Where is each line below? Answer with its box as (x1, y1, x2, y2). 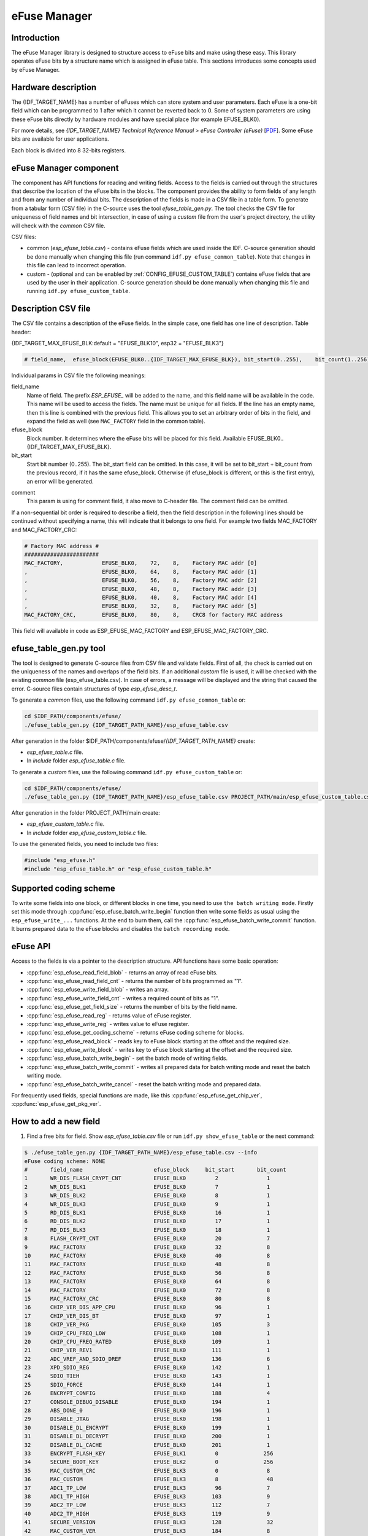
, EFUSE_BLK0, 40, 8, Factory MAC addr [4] (24, 594, 258, 601)
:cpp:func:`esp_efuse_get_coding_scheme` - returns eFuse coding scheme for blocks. (26, 1029, 245, 1036)
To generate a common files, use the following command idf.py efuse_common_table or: (11, 696, 246, 703)
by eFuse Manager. (11, 66, 60, 73)
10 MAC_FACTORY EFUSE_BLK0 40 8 (24, 1252, 270, 1259)
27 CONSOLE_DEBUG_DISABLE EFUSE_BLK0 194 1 (24, 1398, 270, 1405)
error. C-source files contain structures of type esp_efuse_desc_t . (11, 685, 178, 692)
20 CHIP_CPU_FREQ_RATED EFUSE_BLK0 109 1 (24, 1338, 270, 1345)
